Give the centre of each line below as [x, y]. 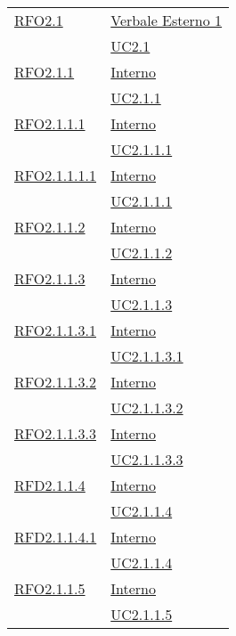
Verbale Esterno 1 [167, 20]
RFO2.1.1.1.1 [56, 175]
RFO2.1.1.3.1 [56, 330]
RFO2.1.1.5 [50, 588]
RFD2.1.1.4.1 [56, 537]
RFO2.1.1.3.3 [56, 433]
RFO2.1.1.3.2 [56, 382]
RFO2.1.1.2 [50, 227]
